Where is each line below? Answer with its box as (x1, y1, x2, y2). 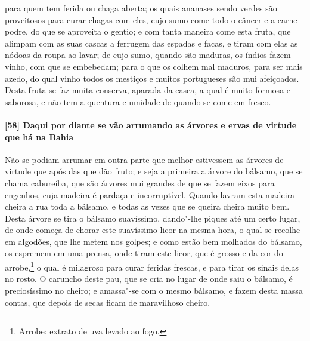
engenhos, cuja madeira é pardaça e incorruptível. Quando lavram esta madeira (5, 188, 295, 201)
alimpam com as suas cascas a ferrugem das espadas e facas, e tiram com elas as (5, 36, 298, 49)
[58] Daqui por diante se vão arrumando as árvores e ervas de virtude (5, 118, 297, 131)
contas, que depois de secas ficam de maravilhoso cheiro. (5, 296, 210, 308)
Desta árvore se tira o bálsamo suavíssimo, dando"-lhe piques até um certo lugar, (5, 211, 300, 224)
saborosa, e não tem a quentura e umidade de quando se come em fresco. (5, 95, 271, 107)
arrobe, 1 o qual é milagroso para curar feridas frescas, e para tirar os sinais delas (5, 259, 299, 273)
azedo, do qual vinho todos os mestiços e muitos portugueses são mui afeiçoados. (5, 72, 299, 84)
